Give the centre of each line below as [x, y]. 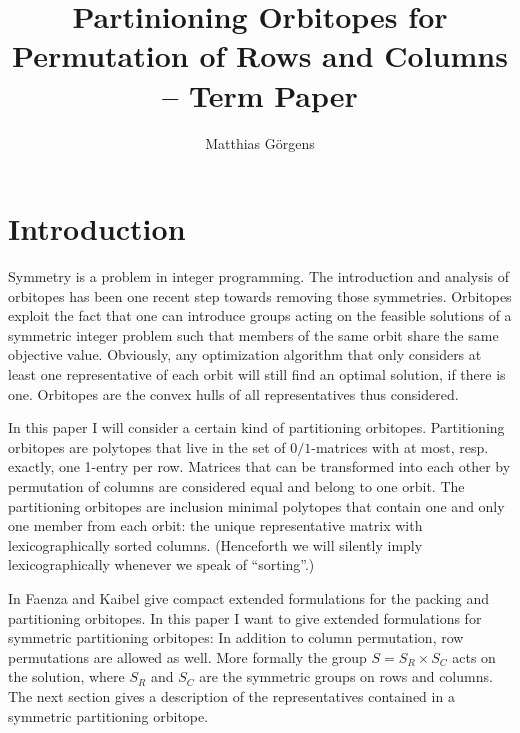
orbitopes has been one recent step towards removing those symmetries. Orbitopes [260, 295]
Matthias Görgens [260, 142]
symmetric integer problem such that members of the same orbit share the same [253, 334]
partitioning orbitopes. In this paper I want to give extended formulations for [245, 617]
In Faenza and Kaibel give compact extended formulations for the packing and [249, 597]
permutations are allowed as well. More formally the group [187, 656]
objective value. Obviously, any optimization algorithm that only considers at [245, 354]
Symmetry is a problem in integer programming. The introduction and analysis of [259, 276]
